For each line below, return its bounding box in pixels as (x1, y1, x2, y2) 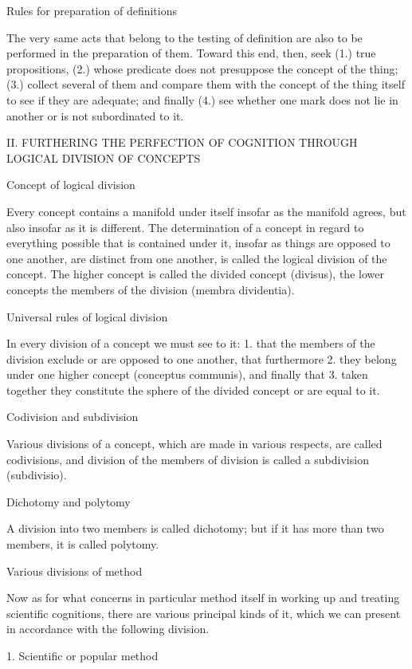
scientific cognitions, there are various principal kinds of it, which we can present (6, 604, 401, 621)
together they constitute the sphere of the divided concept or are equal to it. (6, 381, 380, 398)
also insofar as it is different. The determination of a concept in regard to (6, 218, 364, 235)
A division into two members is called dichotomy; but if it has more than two (6, 520, 384, 537)
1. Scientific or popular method (6, 647, 159, 663)
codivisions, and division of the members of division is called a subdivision (6, 451, 369, 467)
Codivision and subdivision (6, 408, 139, 425)
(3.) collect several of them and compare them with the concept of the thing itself (6, 76, 405, 92)
